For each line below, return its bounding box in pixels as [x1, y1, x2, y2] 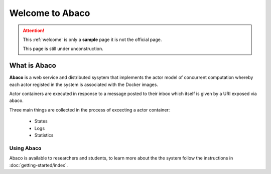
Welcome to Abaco [9, 7, 90, 18]
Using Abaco [9, 144, 42, 151]
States [34, 118, 48, 124]
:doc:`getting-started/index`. [9, 162, 68, 168]
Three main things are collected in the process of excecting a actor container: [9, 106, 170, 112]
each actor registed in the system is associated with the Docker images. [9, 81, 158, 87]
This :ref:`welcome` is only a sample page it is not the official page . [23, 36, 162, 42]
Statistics [34, 132, 54, 138]
